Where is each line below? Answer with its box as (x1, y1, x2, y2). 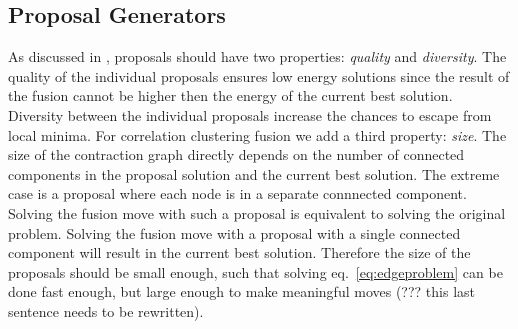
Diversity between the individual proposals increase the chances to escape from (8, 104, 492, 125)
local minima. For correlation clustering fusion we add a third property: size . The (8, 124, 507, 145)
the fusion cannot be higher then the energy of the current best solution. (8, 85, 453, 106)
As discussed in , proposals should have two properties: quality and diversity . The (8, 46, 507, 67)
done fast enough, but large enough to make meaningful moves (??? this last (8, 281, 475, 302)
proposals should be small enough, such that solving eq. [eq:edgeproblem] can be (8, 261, 503, 282)
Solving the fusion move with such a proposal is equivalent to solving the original (8, 202, 506, 223)
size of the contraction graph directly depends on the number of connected (8, 144, 465, 165)
